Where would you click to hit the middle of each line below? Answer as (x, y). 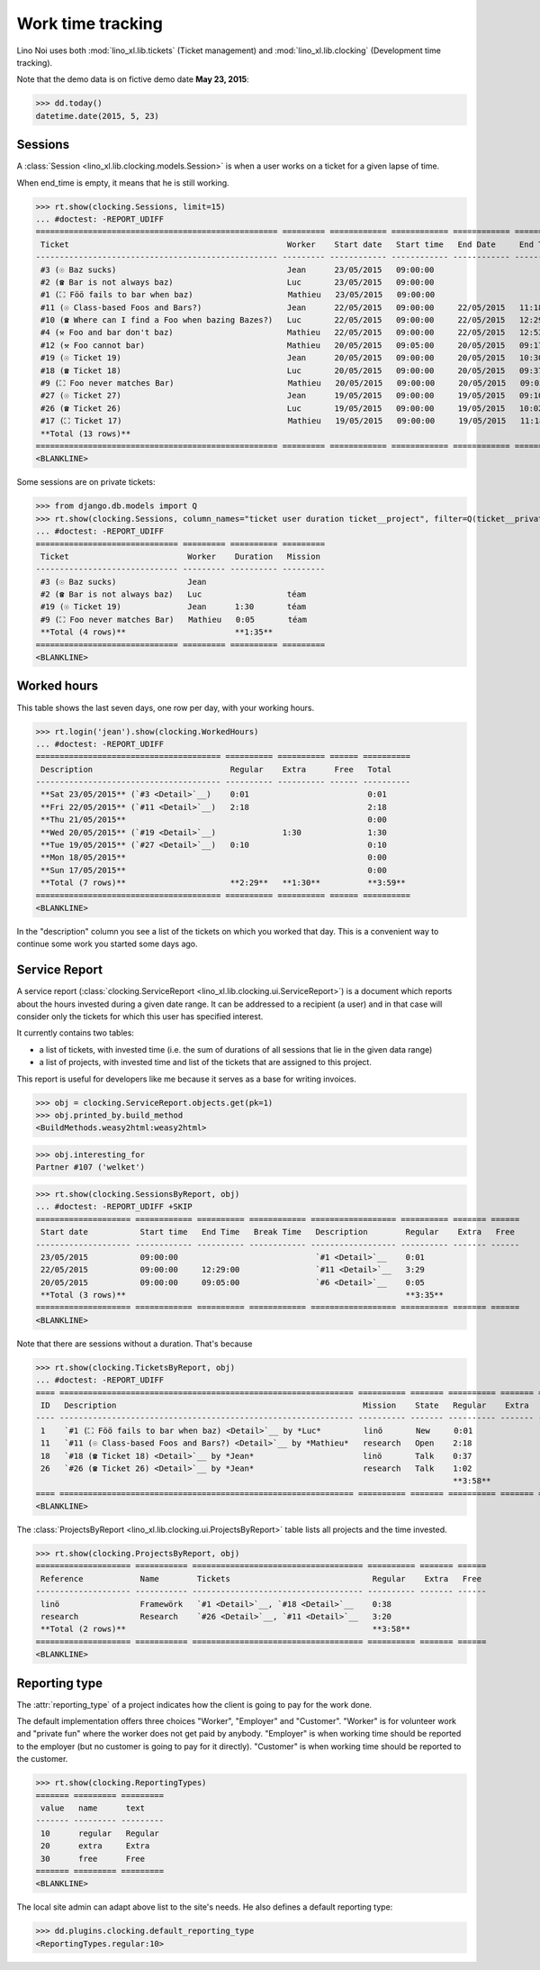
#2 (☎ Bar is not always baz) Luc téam (174, 594)
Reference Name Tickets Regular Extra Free (261, 1578)
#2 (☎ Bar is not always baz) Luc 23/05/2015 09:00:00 (238, 282)
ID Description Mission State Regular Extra (285, 1405)
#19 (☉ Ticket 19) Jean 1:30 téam (174, 607)
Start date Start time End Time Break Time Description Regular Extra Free (278, 1232)
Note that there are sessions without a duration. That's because (135, 1344)
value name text (93, 1808)
